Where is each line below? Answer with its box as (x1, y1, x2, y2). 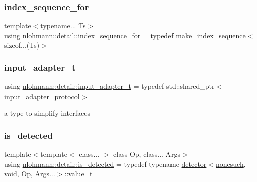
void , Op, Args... (4, 168, 55, 179)
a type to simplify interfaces (4, 108, 90, 118)
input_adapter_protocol (4, 90, 80, 101)
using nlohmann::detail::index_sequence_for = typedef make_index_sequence (4, 30, 246, 40)
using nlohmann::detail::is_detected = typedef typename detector (4, 158, 207, 169)
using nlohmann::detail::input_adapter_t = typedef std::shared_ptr (4, 81, 215, 92)
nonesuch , (216, 158, 246, 169)
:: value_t (64, 168, 93, 179)
